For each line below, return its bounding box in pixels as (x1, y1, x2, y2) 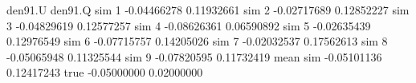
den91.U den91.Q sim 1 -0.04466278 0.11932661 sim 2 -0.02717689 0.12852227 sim (6, 2, 410, 18)
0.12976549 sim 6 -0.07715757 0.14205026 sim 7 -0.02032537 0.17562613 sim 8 (6, 33, 388, 49)
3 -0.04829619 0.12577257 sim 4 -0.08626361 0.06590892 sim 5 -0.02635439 (6, 17, 371, 34)
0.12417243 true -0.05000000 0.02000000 (6, 64, 203, 81)
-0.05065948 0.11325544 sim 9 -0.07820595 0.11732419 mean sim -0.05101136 (6, 48, 382, 65)
